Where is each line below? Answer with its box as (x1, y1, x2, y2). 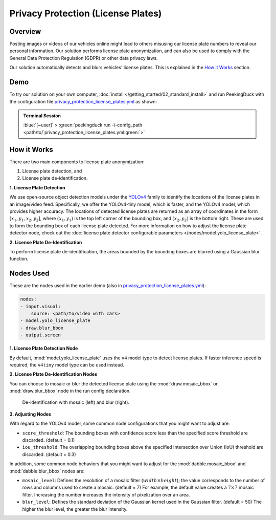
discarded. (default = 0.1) (22, 437, 75, 443)
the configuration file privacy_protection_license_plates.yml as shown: (9, 98, 157, 104)
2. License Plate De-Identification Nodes (9, 371, 98, 377)
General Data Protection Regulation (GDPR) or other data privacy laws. (9, 55, 158, 61)
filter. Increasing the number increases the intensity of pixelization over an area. (22, 491, 190, 497)
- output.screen (20, 332, 61, 338)
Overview (9, 27, 41, 36)
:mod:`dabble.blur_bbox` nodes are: (9, 468, 85, 474)
